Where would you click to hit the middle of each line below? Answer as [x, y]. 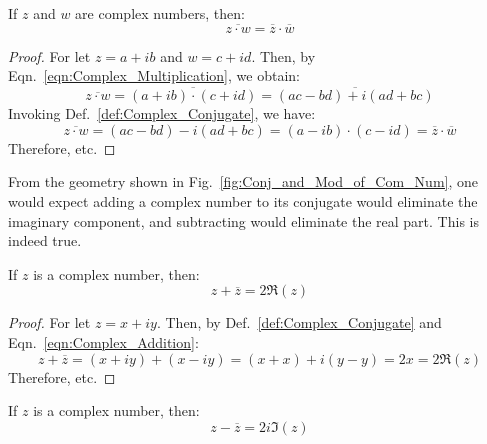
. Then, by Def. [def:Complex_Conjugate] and [299, 322]
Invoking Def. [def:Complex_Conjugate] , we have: [162, 113]
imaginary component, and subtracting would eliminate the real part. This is [243, 220]
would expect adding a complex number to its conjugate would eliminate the [243, 201]
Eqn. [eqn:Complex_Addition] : [103, 341]
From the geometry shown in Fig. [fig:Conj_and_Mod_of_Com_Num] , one [243, 181]
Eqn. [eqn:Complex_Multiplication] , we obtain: [154, 75]
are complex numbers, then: [160, 13]
